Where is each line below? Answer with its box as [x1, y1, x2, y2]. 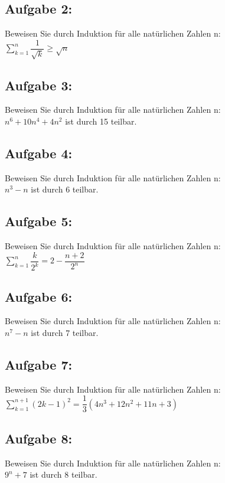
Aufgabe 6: [5, 287, 73, 305]
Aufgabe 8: [5, 429, 73, 447]
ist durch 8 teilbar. [30, 468, 97, 481]
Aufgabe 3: [5, 76, 73, 94]
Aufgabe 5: [5, 212, 73, 230]
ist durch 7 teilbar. [31, 327, 99, 339]
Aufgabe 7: [5, 355, 73, 374]
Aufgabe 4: [5, 144, 73, 162]
